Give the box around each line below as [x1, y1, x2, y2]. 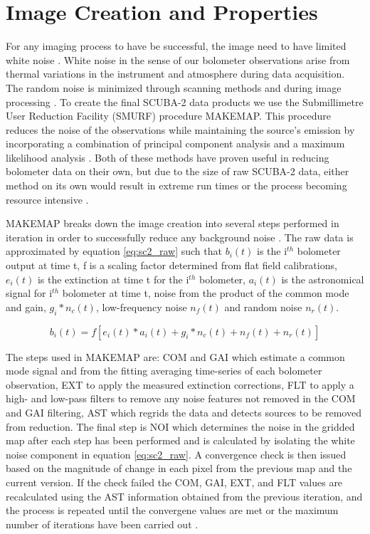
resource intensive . [6, 192, 89, 206]
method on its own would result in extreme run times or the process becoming [6, 178, 347, 193]
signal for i [6, 286, 53, 300]
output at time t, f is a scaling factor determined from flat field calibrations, [6, 258, 337, 273]
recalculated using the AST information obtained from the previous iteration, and [6, 488, 363, 503]
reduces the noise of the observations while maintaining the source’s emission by [6, 122, 355, 137]
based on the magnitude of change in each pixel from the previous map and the [6, 461, 352, 476]
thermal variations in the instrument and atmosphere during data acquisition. [6, 66, 345, 81]
